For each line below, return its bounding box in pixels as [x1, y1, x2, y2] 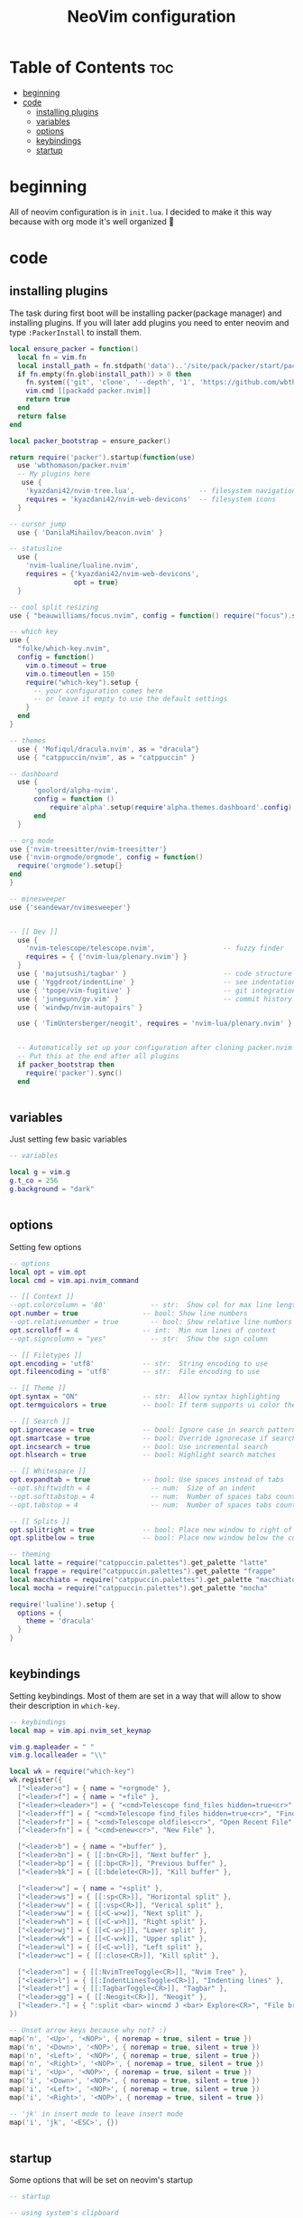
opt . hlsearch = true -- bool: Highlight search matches [9, 1450, 277, 1460]
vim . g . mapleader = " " [9, 1742, 95, 1751]
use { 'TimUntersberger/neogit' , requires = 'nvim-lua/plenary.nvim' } [17, 1019, 293, 1028]
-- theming [9, 1550, 50, 1559]
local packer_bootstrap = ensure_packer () [9, 436, 171, 445]
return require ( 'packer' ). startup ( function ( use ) [9, 452, 196, 462]
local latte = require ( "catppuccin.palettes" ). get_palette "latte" [9, 1559, 269, 1568]
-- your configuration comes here [32, 686, 164, 696]
